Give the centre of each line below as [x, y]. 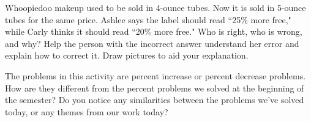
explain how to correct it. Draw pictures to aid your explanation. [127, 55]
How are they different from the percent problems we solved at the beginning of [155, 88]
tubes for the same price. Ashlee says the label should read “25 [123, 19]
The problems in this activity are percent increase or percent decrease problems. [155, 75]
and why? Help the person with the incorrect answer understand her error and [152, 43]
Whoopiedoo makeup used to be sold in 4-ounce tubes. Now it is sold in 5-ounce [155, 7]
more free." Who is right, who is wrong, [228, 31]
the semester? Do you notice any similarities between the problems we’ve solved [155, 100]
